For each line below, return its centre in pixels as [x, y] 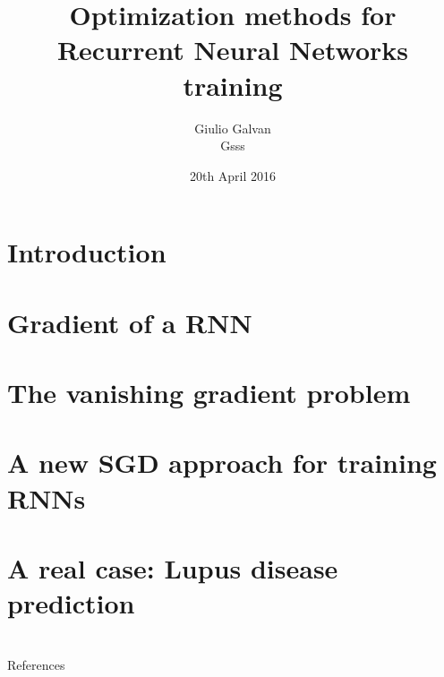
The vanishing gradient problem [209, 393]
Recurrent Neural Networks [233, 50]
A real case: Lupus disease [173, 567]
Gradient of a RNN [130, 322]
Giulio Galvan [233, 128]
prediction [71, 603]
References [36, 664]
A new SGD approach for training [222, 463]
